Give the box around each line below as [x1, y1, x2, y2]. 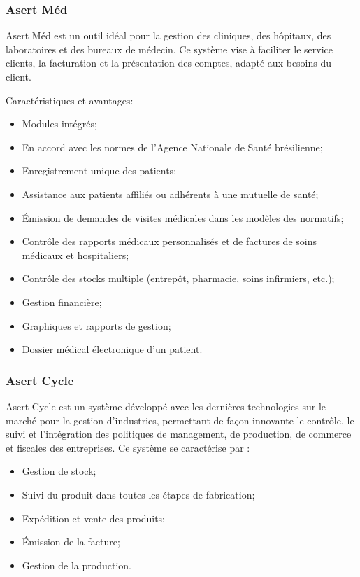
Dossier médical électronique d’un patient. [22, 342, 203, 356]
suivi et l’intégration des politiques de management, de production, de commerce [6, 426, 352, 441]
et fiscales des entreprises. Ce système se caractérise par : [6, 440, 250, 454]
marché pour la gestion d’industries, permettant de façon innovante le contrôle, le [6, 412, 354, 427]
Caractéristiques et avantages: [6, 92, 134, 107]
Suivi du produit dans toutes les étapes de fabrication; [22, 487, 255, 501]
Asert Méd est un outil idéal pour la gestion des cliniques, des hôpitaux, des [6, 28, 331, 43]
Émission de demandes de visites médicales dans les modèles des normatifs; [22, 210, 344, 225]
